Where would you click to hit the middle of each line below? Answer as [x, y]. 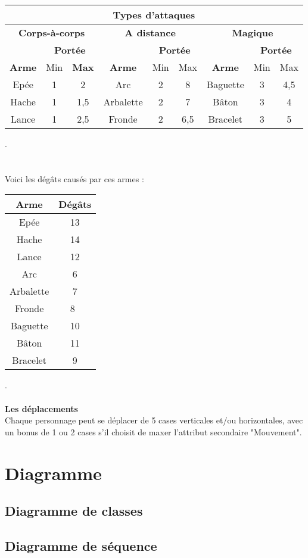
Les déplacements [41, 408]
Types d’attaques [154, 15]
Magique [253, 32]
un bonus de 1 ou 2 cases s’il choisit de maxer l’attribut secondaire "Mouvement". [153, 431]
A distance [150, 32]
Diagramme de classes [74, 511]
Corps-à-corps [52, 32]
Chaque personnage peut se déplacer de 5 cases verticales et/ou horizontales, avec [154, 420]
